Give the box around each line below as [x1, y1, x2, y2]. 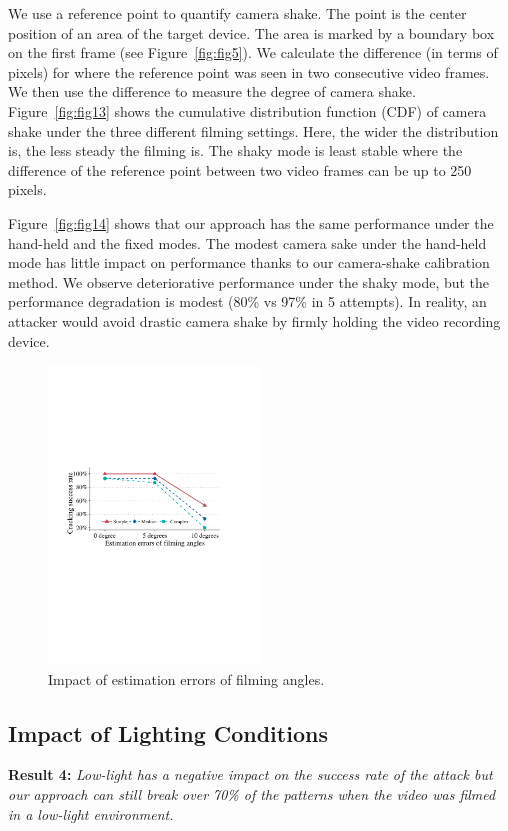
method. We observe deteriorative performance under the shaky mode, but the [8, 271, 490, 292]
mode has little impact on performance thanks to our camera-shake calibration [8, 252, 490, 273]
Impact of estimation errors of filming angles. [48, 668, 325, 689]
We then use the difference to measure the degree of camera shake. [8, 81, 416, 102]
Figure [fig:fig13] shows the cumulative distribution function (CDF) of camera [8, 100, 487, 121]
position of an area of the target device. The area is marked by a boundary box [8, 22, 495, 43]
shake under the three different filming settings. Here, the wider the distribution [8, 120, 499, 141]
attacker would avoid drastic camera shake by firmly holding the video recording [8, 310, 501, 331]
